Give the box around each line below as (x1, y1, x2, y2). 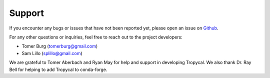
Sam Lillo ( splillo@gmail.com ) (21, 50, 82, 56)
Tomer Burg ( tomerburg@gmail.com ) (21, 43, 98, 49)
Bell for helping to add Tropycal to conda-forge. (9, 66, 107, 72)
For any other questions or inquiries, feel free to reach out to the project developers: (9, 34, 182, 40)
